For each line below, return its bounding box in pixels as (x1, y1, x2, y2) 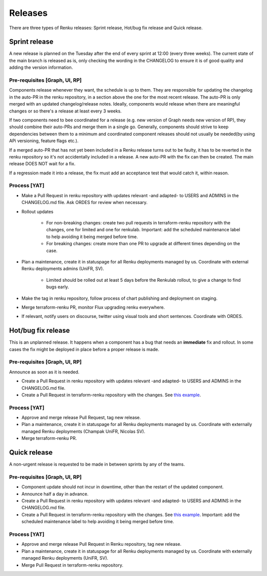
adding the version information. (9, 64, 73, 70)
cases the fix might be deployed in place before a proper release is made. (9, 346, 159, 352)
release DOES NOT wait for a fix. (9, 161, 76, 167)
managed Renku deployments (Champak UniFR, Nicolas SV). (21, 428, 145, 434)
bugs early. (46, 284, 69, 290)
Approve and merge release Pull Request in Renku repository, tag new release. (21, 541, 181, 547)
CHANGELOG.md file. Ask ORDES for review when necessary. (21, 200, 148, 206)
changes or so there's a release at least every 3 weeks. (9, 108, 122, 114)
